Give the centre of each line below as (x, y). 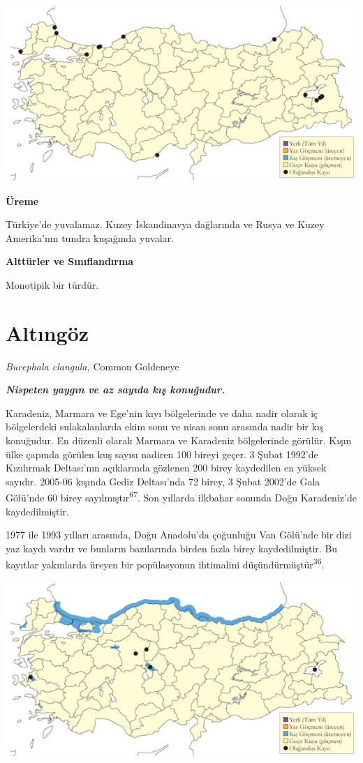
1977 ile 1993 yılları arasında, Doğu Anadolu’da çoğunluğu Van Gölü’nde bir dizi (179, 535)
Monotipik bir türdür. (52, 284)
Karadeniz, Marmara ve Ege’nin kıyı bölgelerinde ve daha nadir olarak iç (162, 413)
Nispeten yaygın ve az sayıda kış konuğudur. (115, 390)
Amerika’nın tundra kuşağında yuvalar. (90, 237)
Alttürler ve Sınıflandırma (70, 261)
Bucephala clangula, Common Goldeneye (92, 366)
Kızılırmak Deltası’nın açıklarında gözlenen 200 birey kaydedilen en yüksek (166, 468)
